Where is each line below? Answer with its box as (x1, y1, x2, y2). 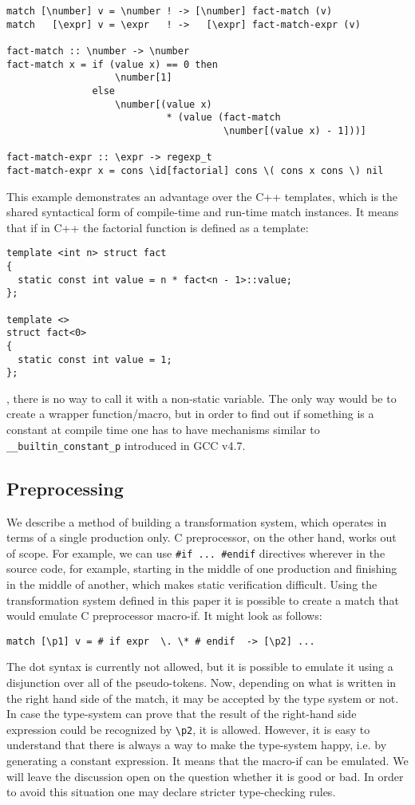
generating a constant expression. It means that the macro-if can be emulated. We (6, 752, 409, 769)
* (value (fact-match (166, 112, 281, 124)
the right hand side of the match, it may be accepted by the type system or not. (6, 689, 399, 706)
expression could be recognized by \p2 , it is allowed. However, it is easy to (6, 720, 370, 737)
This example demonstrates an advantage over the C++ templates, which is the (6, 187, 398, 204)
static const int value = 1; (18, 353, 172, 365)
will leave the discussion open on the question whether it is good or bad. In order (6, 768, 404, 784)
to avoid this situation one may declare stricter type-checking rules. (6, 783, 336, 800)
